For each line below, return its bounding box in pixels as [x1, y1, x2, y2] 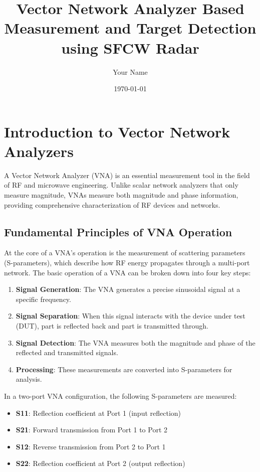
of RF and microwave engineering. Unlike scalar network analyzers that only [4, 180, 238, 190]
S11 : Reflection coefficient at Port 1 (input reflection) [16, 407, 181, 418]
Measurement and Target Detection [4, 18, 256, 38]
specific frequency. [16, 293, 71, 304]
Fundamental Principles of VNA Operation [4, 224, 232, 239]
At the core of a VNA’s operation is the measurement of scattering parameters [4, 247, 245, 258]
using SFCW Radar [61, 37, 199, 58]
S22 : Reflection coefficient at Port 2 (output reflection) [16, 458, 185, 468]
